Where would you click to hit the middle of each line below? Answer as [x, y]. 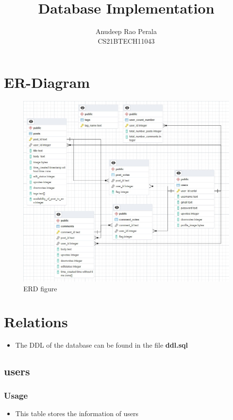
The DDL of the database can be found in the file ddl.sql [102, 345]
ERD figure [40, 288]
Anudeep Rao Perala [126, 31]
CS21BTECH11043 [126, 41]
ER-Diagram [47, 82]
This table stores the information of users [77, 413]
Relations [36, 322]
